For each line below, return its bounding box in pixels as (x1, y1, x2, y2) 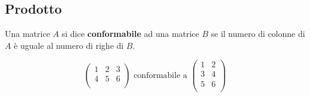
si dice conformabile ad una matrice (61, 27, 200, 40)
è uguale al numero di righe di (14, 39, 124, 51)
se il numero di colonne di (211, 27, 305, 40)
